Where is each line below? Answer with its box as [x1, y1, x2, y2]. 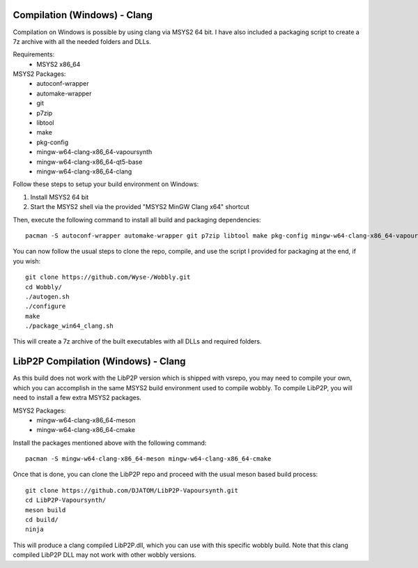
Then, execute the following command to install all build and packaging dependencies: [13, 215, 261, 224]
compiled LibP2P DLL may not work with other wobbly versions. [13, 551, 196, 559]
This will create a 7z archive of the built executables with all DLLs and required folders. [13, 337, 262, 346]
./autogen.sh [25, 293, 70, 300]
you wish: [13, 256, 41, 265]
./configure [25, 302, 66, 310]
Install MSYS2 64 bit [30, 192, 89, 201]
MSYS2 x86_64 [36, 60, 81, 68]
